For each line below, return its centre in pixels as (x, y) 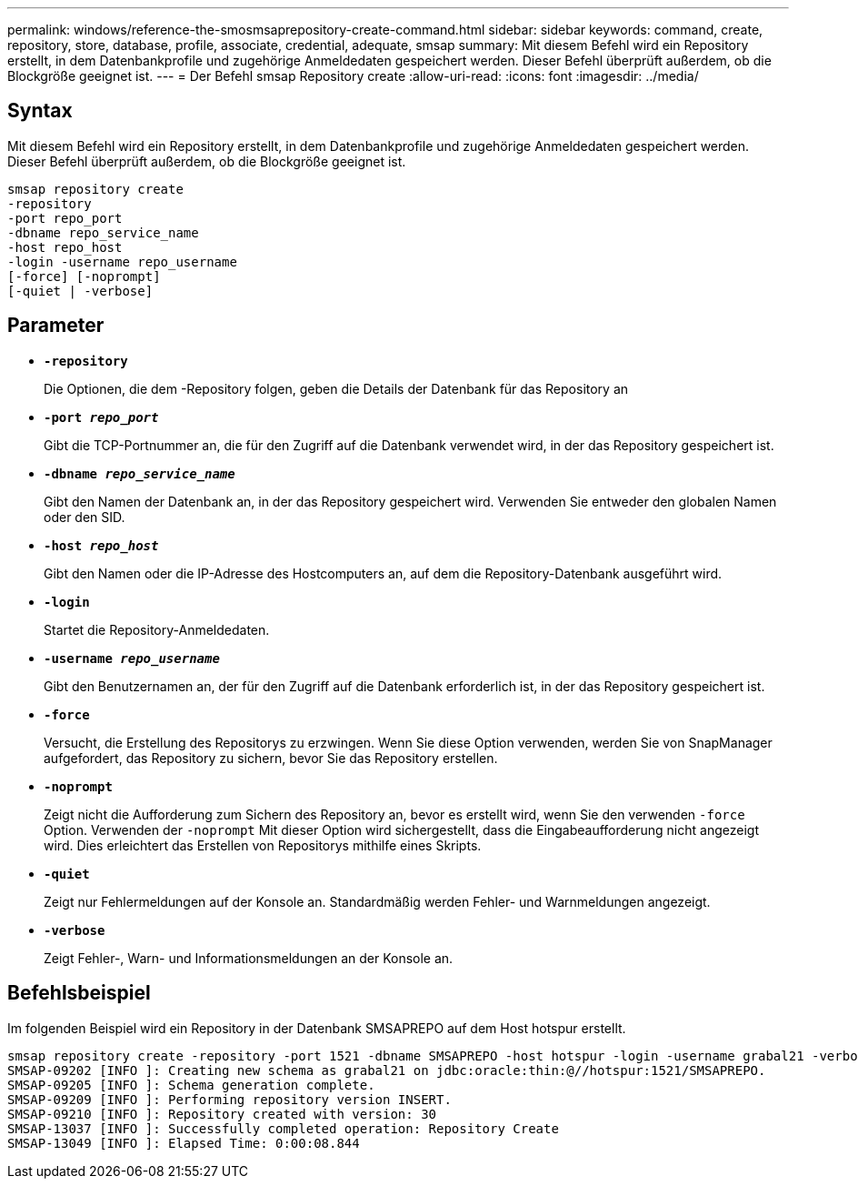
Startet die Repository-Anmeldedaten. (157, 629)
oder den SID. (85, 517)
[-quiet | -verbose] (80, 291)
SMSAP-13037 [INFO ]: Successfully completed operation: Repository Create (283, 1128)
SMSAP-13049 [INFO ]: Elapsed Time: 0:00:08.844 (184, 1143)
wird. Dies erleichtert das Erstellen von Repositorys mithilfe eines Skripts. (263, 845)
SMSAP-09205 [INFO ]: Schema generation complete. (191, 1085)
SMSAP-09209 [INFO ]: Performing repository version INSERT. (229, 1099)
